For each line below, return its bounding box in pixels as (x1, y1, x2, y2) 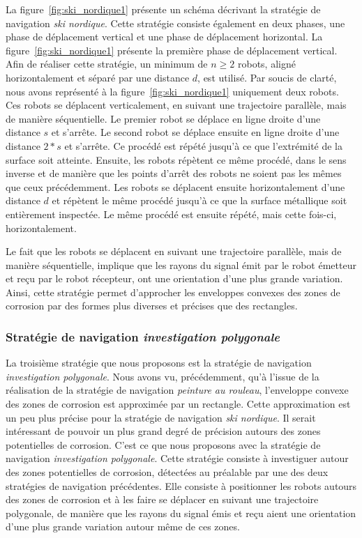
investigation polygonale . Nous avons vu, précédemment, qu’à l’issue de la (6, 369, 319, 383)
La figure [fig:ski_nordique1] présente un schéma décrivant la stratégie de (6, 2, 321, 16)
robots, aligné (237, 56, 296, 71)
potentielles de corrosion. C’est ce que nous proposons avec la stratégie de (6, 437, 321, 452)
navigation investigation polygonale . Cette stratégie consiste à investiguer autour (6, 451, 349, 466)
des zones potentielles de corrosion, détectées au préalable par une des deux (6, 465, 329, 479)
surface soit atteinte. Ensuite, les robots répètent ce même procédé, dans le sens (6, 152, 347, 167)
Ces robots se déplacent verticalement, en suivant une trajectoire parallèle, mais (6, 98, 347, 112)
